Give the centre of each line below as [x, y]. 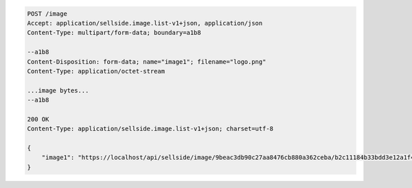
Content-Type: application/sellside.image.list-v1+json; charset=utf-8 [150, 129]
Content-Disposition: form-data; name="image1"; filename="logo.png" [147, 61]
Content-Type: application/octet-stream [96, 71]
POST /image [47, 13]
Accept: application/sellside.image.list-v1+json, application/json [145, 23]
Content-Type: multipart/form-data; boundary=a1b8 [114, 33]
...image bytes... [58, 90]
